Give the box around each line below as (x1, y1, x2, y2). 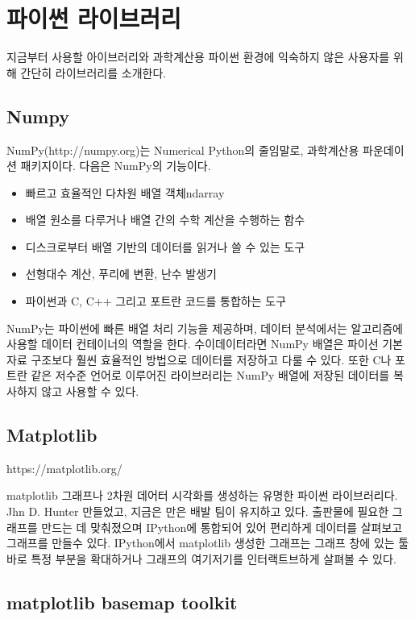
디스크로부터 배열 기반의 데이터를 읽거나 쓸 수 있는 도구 (25, 238, 305, 255)
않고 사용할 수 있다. (41, 383, 139, 400)
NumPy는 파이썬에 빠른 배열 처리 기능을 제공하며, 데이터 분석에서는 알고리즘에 (6, 319, 403, 336)
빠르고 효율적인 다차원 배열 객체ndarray (25, 184, 225, 201)
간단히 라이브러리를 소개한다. (20, 64, 167, 81)
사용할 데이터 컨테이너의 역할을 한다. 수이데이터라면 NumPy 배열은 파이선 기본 (6, 335, 403, 352)
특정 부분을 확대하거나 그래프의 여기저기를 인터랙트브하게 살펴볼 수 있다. (31, 550, 396, 567)
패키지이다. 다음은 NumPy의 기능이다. (20, 157, 211, 174)
